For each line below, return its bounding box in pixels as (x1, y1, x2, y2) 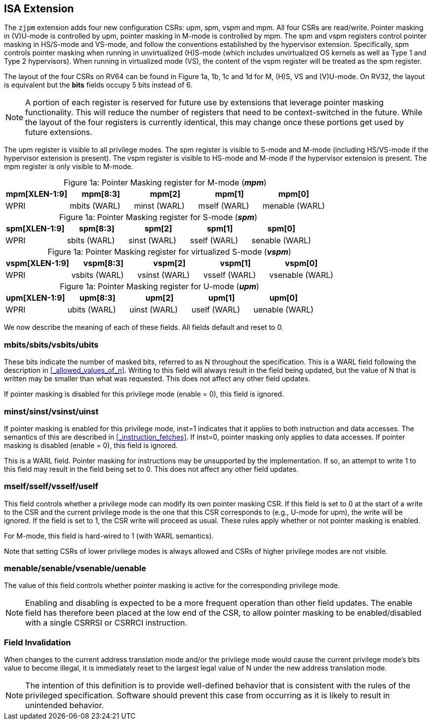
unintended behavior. (25, 700, 104, 711)
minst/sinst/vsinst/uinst (4, 406, 99, 416)
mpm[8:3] (81, 189, 120, 199)
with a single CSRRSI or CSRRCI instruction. (25, 618, 188, 628)
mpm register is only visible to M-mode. (4, 162, 133, 171)
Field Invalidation (4, 637, 71, 647)
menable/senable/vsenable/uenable (4, 563, 146, 574)
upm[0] (269, 293, 298, 303)
